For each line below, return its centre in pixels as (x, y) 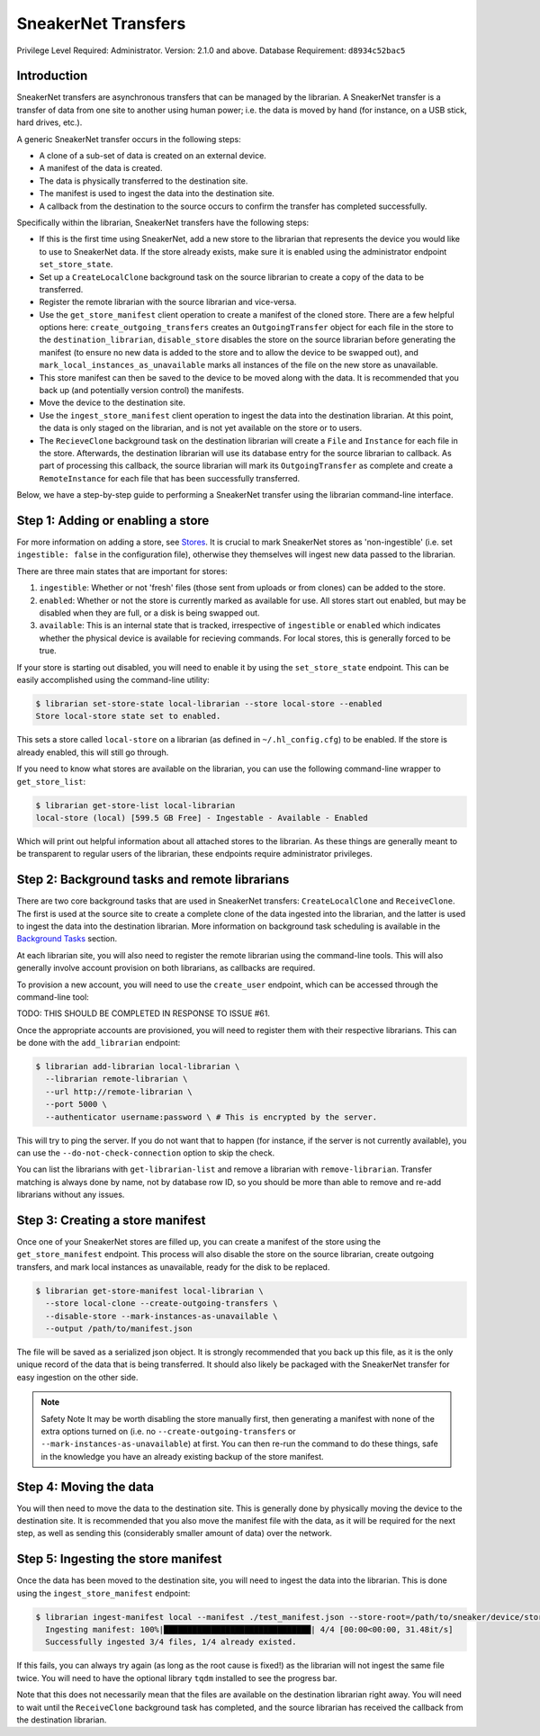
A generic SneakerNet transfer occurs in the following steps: (129, 139)
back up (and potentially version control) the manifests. (142, 391)
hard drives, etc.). (49, 122)
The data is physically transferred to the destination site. (144, 181)
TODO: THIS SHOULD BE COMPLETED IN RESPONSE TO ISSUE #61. (143, 1013)
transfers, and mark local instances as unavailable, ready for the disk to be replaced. (173, 1267)
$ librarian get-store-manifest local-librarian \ (150, 1291)
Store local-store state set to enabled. (128, 716)
